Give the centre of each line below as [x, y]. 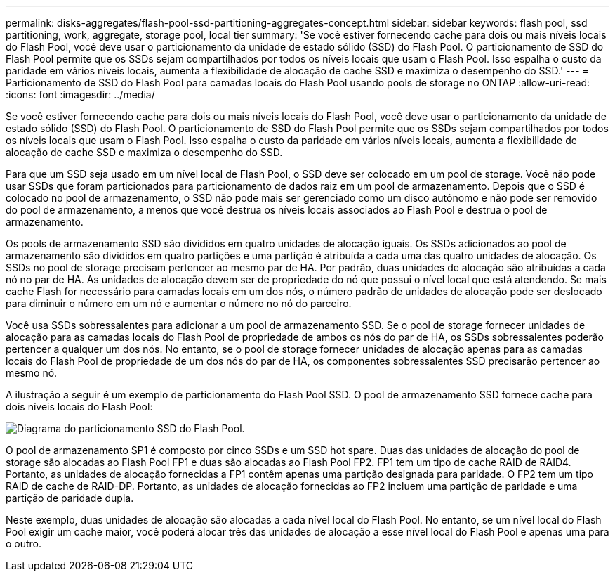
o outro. [24, 544]
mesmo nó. [32, 373]
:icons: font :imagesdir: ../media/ [80, 95]
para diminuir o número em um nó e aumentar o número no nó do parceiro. [179, 303]
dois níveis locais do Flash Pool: [79, 407]
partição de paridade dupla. [70, 498]
